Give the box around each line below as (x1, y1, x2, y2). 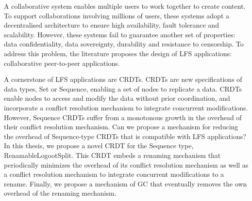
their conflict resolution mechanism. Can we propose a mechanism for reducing (4, 122, 238, 132)
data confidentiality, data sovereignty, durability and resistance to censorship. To (4, 39, 244, 49)
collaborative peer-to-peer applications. (4, 58, 120, 68)
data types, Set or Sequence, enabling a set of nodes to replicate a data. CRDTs (4, 83, 242, 93)
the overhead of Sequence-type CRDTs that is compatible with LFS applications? (4, 131, 246, 141)
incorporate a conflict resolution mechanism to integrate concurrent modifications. (4, 102, 248, 112)
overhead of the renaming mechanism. (4, 188, 117, 198)
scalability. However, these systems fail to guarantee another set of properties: (4, 29, 235, 39)
